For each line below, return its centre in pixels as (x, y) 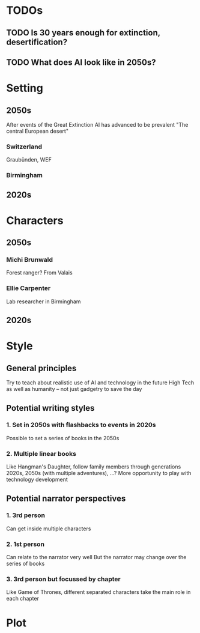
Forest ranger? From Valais (40, 273)
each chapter (23, 599)
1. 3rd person (26, 515)
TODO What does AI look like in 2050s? (81, 62)
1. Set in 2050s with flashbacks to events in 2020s (81, 425)
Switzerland (24, 147)
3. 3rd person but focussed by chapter (64, 579)
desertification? (37, 42)
